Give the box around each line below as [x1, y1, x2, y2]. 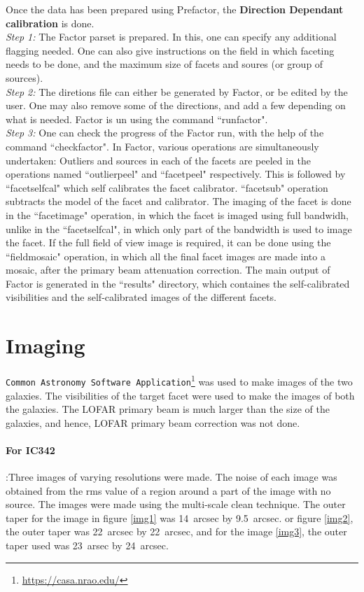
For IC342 [6, 442, 55, 457]
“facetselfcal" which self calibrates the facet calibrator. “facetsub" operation [6, 180, 328, 195]
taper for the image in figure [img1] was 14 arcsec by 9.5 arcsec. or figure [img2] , [6, 510, 353, 525]
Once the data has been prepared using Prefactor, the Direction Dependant [6, 2, 344, 16]
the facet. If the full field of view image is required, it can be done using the [6, 235, 331, 250]
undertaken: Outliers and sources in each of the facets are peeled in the [6, 153, 311, 167]
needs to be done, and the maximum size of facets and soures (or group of [6, 57, 323, 71]
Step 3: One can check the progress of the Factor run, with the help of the [6, 125, 324, 140]
